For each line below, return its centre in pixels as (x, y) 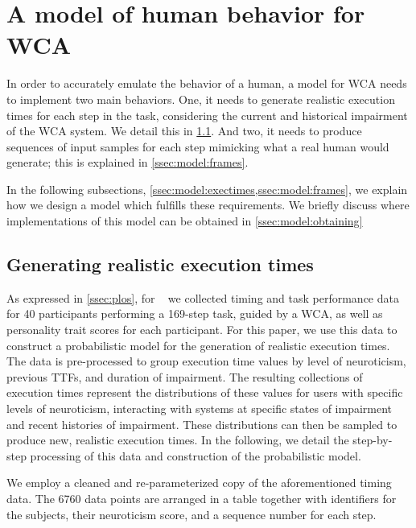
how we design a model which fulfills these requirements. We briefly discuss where (208, 205)
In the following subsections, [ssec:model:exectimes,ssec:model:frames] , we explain (207, 189)
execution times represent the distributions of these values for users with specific (205, 392)
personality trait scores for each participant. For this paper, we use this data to (202, 330)
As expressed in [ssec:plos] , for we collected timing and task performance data (203, 297)
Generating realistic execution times (160, 264)
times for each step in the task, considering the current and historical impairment (207, 115)
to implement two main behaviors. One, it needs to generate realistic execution (201, 99)
